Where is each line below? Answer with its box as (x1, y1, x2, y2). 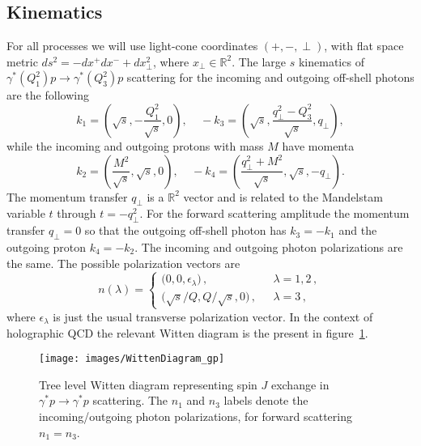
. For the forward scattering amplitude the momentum (139, 205, 410, 222)
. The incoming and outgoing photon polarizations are (134, 238, 403, 255)
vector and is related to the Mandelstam (183, 188, 383, 205)
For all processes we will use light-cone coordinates (6, 37, 258, 54)
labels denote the (223, 392, 308, 409)
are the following (6, 87, 89, 104)
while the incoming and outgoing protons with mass (6, 137, 264, 154)
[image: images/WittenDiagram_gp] (39, 353, 225, 365)
